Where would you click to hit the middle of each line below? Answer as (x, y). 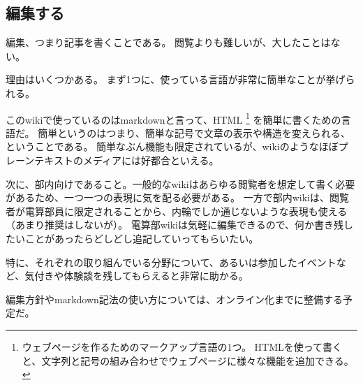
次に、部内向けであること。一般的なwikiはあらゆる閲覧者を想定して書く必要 (180, 183)
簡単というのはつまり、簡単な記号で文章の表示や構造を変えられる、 (194, 132)
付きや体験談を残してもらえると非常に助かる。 (141, 276)
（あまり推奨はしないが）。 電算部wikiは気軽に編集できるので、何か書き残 (175, 225)
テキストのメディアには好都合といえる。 (127, 160)
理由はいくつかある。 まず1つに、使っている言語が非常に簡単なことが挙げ (176, 79)
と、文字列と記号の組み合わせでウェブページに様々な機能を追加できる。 (188, 360)
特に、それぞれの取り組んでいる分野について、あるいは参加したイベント (171, 262)
